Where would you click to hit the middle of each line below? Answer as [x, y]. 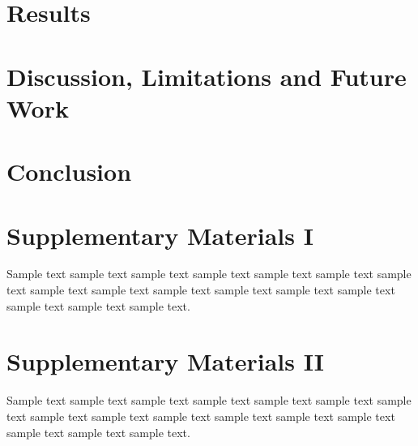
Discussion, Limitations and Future [207, 76]
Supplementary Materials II [166, 361]
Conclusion [69, 172]
